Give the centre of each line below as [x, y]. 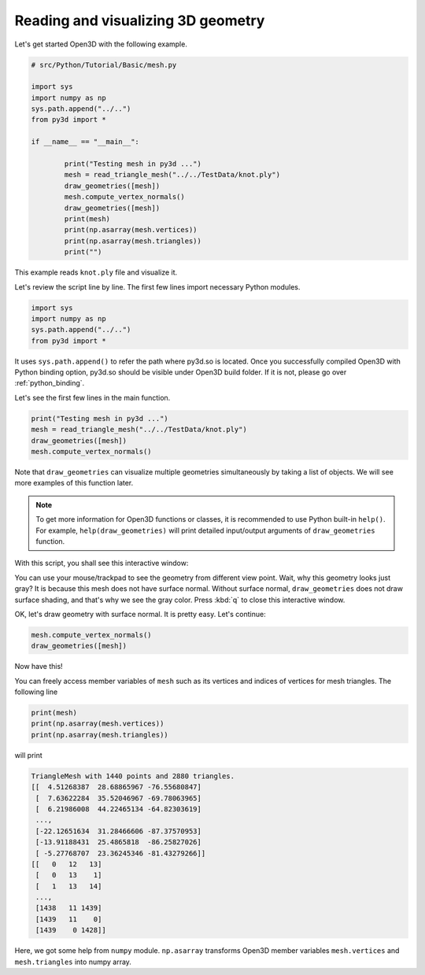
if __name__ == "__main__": [85, 142]
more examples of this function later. [74, 483]
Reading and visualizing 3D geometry [140, 20]
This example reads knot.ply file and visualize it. [96, 272]
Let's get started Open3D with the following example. [101, 44]
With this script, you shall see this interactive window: [102, 563]
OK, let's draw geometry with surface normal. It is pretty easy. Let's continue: [140, 614]
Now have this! [39, 667]
